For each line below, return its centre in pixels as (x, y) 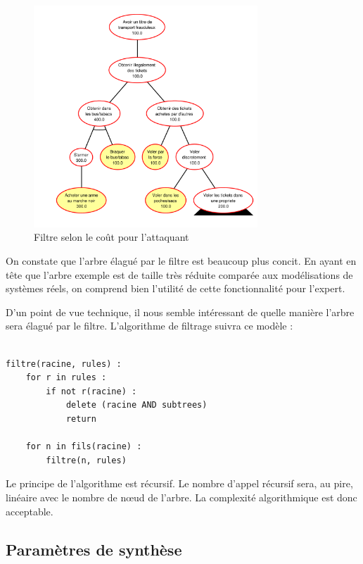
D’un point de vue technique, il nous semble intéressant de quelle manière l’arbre (180, 312)
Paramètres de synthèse (94, 549)
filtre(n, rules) (86, 460)
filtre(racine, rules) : (64, 364)
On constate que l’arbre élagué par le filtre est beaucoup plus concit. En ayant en (181, 261)
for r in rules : (66, 378)
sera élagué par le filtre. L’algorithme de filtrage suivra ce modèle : (149, 326)
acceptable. (30, 511)
